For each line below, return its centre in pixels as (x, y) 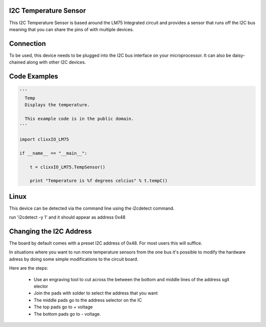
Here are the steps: (29, 268)
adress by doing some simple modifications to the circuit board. (74, 259)
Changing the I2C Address (50, 231)
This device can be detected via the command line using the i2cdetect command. (92, 208)
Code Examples (34, 76)
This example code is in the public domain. (79, 119)
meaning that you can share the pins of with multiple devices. (71, 29)
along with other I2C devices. (56, 62)
